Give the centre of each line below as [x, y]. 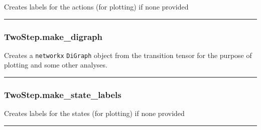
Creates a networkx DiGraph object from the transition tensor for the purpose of [128, 55]
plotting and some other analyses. [56, 65]
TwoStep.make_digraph [53, 36]
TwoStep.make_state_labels [63, 94]
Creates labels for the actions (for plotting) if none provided [96, 6]
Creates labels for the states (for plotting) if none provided [94, 113]
